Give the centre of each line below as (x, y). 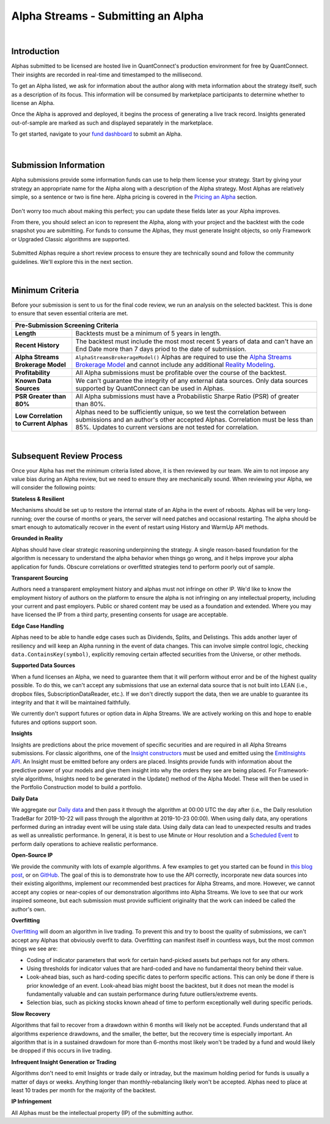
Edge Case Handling (38, 626)
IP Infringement (31, 1101)
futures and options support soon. (54, 722)
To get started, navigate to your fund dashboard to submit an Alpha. (97, 134)
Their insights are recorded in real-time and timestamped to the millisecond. (107, 75)
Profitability (33, 373)
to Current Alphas (42, 423)
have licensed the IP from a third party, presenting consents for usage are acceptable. (120, 615)
